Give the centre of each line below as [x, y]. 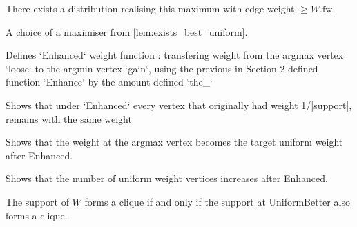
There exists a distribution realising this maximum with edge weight [150, 8]
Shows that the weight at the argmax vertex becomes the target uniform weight [174, 142]
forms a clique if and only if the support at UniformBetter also [217, 201]
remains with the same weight [69, 118]
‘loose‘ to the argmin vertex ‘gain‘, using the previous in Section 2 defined [162, 68]
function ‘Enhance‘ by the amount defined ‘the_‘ [109, 82]
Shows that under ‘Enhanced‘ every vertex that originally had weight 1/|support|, [179, 105]
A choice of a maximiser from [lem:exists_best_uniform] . [127, 31]
